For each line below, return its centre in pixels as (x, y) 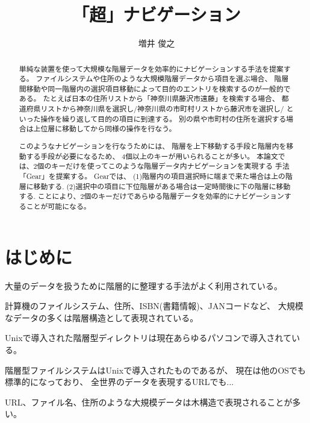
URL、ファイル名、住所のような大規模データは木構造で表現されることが (149, 402)
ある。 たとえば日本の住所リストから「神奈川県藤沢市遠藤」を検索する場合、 (149, 99)
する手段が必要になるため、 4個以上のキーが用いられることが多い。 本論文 (152, 156)
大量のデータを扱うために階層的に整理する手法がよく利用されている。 (144, 285)
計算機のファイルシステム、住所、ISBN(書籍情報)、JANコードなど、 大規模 (154, 306)
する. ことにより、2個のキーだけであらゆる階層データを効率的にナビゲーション (151, 196)
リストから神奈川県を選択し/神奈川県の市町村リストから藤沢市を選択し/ (162, 109)
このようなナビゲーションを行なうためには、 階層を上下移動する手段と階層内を (153, 146)
